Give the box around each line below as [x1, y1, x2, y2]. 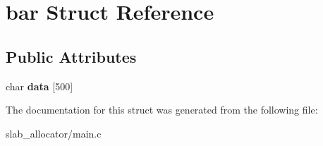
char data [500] [6, 78, 73, 93]
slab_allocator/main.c [6, 126, 102, 140]
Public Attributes [6, 45, 137, 67]
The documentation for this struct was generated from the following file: [6, 102, 318, 117]
